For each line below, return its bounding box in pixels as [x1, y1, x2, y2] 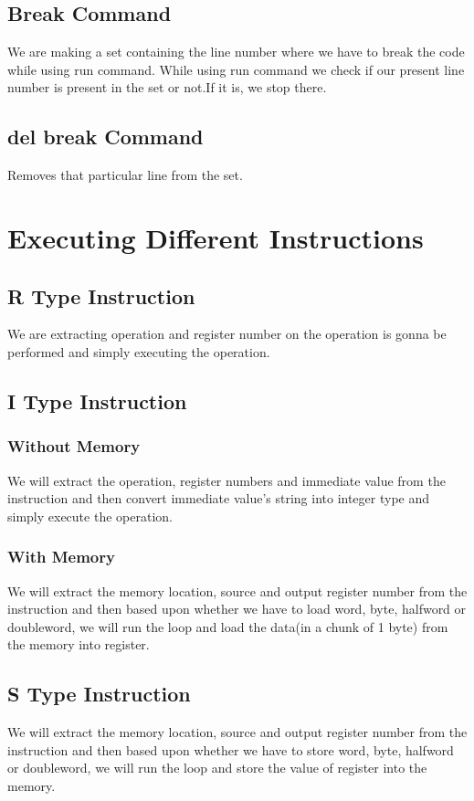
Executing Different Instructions [7, 218, 424, 256]
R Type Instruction [7, 281, 195, 310]
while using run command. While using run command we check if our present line [7, 59, 465, 79]
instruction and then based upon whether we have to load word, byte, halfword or [7, 599, 467, 618]
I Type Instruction [7, 386, 187, 415]
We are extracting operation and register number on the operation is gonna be [7, 324, 447, 343]
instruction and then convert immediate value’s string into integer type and [7, 489, 430, 508]
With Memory [7, 545, 115, 568]
